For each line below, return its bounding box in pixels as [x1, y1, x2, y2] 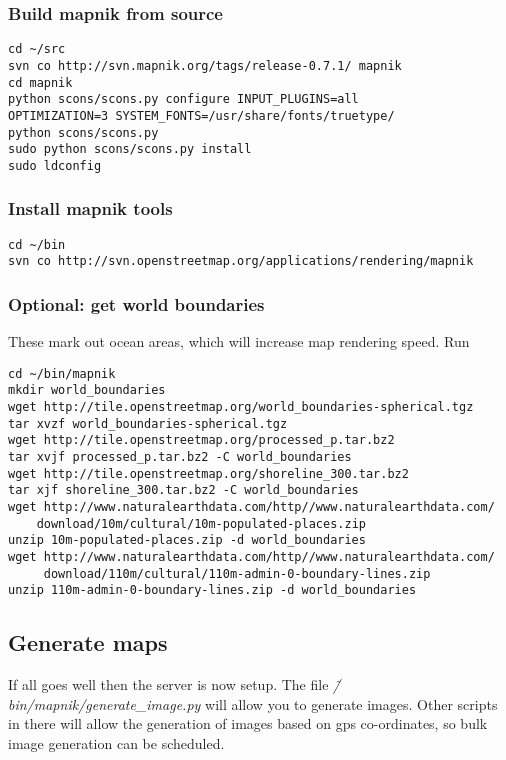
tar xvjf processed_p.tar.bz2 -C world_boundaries [8, 450, 352, 465]
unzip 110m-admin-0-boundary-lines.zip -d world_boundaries [8, 583, 417, 598]
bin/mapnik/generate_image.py [8, 693, 201, 714]
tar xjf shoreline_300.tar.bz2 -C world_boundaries [8, 483, 359, 498]
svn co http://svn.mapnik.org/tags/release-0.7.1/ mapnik [8, 58, 402, 73]
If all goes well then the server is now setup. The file [8, 674, 329, 695]
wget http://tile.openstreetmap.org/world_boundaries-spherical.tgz [8, 400, 474, 415]
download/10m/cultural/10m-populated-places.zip [36, 516, 366, 531]
